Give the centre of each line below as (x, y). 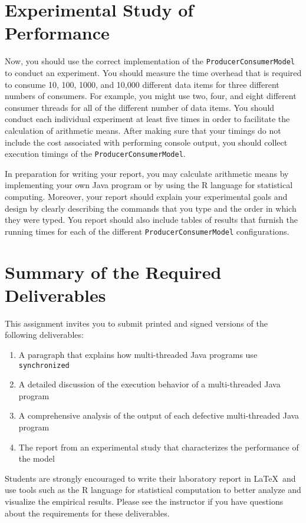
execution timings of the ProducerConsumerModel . (95, 154)
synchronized (44, 365)
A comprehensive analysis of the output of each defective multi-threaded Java (159, 415)
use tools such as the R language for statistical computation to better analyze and (153, 490)
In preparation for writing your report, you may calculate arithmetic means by (147, 173)
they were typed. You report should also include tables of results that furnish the (151, 220)
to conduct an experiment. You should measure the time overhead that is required (153, 72)
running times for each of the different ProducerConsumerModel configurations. (147, 231)
